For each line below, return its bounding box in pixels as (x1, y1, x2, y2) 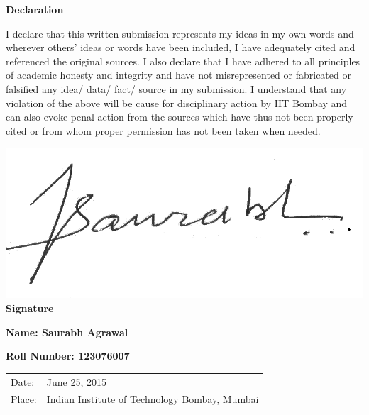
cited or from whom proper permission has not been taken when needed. (6, 123, 321, 138)
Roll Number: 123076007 (6, 348, 130, 363)
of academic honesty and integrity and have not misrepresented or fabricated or (6, 67, 351, 82)
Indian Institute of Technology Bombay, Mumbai (46, 392, 259, 406)
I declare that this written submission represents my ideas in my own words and (6, 26, 354, 40)
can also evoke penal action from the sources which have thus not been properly (6, 109, 353, 124)
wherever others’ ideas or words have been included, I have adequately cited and (6, 40, 356, 55)
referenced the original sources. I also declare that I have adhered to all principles (6, 53, 360, 68)
